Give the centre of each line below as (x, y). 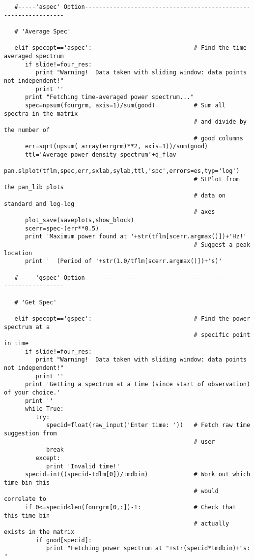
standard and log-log (39, 204)
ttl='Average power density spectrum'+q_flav (100, 154)
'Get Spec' (39, 302)
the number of (27, 130)
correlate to (25, 499)
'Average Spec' (46, 31)
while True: (44, 409)
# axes (204, 212)
